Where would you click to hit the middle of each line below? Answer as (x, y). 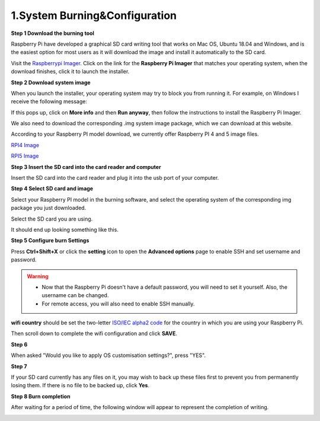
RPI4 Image (25, 145)
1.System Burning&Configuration (94, 15)
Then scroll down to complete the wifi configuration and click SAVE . (94, 334)
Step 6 (19, 345)
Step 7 (19, 366)
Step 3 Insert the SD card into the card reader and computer (86, 167)
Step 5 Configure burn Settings (50, 241)
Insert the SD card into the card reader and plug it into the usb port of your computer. (115, 178)
